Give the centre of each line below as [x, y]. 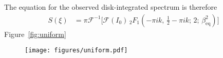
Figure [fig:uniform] [35, 34]
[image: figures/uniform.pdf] [76, 51]
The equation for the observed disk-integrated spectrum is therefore [111, 7]
